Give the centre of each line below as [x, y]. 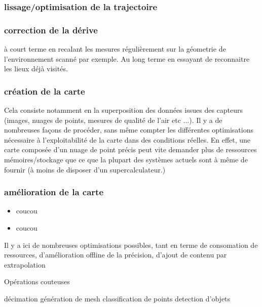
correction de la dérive [51, 30]
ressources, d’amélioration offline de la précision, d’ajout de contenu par [116, 255]
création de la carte [45, 91]
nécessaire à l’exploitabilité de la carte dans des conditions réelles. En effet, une [127, 139]
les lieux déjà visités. [36, 69]
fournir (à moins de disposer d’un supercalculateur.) [85, 169]
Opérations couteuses [37, 281]
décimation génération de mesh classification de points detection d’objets [117, 298]
